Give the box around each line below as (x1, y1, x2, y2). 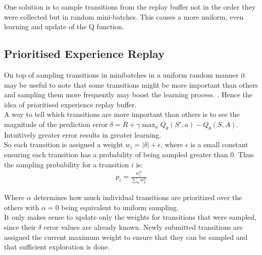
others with (4, 202, 39, 212)
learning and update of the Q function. (4, 21, 124, 32)
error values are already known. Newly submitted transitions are (43, 222, 243, 232)
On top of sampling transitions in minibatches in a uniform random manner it (4, 69, 246, 80)
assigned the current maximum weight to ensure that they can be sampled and (4, 231, 248, 242)
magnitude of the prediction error (4, 118, 108, 129)
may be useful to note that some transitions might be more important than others (4, 79, 258, 90)
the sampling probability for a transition (4, 159, 129, 169)
